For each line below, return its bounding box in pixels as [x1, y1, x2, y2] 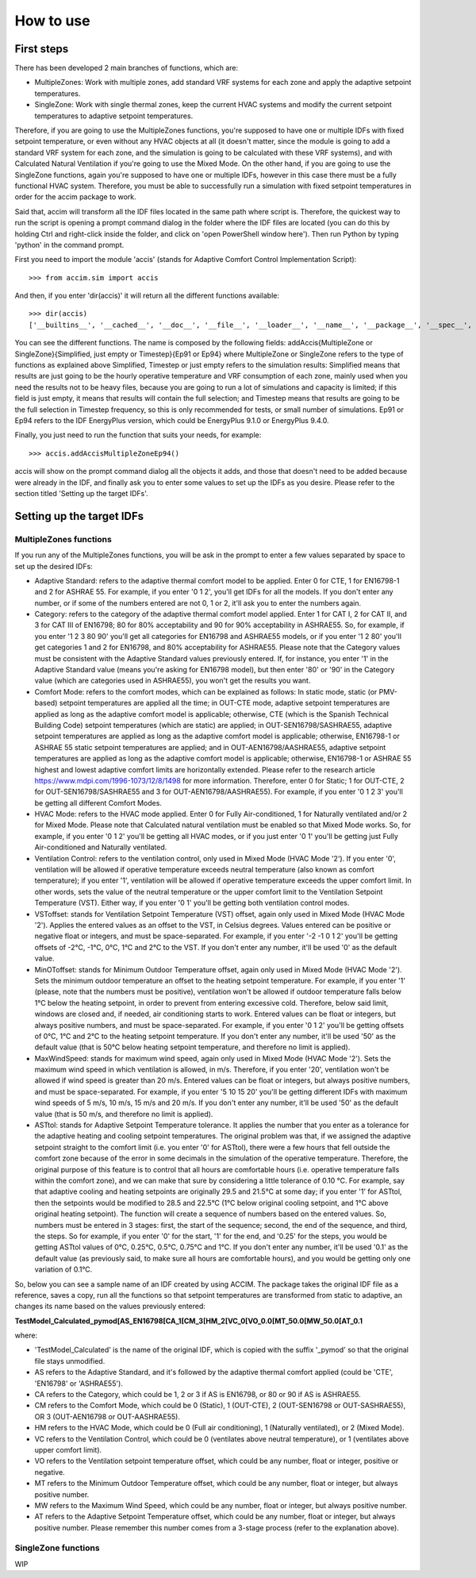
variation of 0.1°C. [34, 1264, 93, 1274]
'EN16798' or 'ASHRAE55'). [34, 1378, 123, 1388]
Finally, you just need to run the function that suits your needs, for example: [14, 430, 262, 440]
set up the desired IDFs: [14, 561, 93, 571]
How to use [14, 12, 90, 29]
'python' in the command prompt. [14, 240, 125, 249]
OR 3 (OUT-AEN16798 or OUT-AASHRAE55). [34, 1411, 180, 1421]
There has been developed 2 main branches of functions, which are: [14, 64, 239, 73]
